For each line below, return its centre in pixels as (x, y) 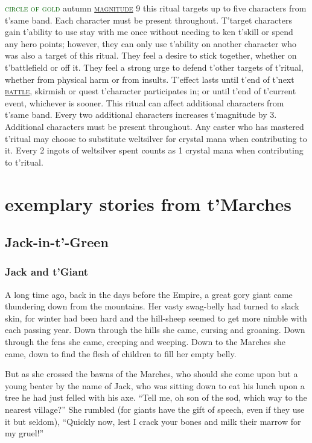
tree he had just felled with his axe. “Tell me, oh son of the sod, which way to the (156, 397)
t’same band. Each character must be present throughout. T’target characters (148, 20)
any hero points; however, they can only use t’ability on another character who (151, 43)
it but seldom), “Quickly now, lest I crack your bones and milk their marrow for (153, 421)
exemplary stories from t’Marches (148, 203)
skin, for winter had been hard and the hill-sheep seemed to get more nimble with (156, 318)
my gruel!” (24, 433)
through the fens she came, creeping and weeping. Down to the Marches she (145, 342)
